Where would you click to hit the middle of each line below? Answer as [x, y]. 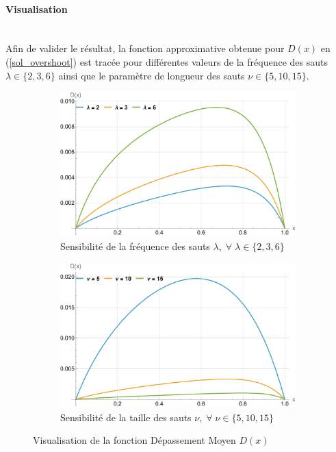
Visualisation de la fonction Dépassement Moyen [134, 440]
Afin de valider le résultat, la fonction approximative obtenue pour [145, 48]
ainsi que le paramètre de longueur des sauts [152, 75]
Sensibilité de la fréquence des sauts [135, 246]
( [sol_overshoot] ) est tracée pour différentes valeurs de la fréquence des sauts [167, 61]
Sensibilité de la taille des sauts [126, 417]
